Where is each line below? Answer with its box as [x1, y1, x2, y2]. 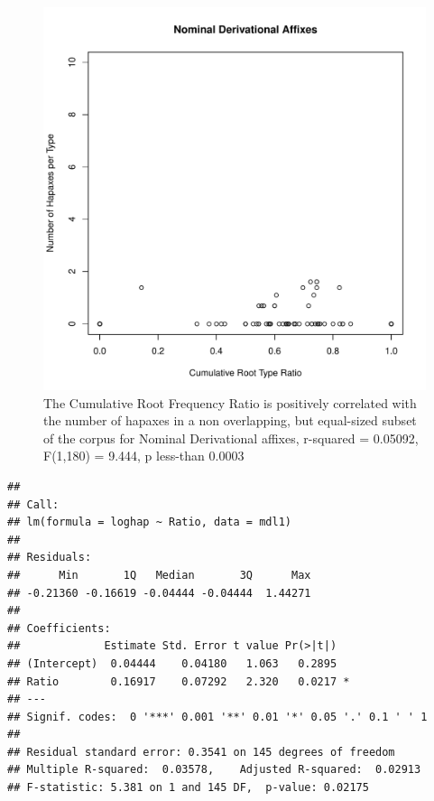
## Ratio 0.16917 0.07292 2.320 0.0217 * [7, 675, 350, 688]
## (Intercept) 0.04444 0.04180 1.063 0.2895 [7, 657, 337, 670]
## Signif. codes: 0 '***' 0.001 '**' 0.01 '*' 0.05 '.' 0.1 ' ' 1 [7, 710, 428, 723]
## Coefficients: [7, 621, 111, 635]
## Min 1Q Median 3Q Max [7, 568, 311, 582]
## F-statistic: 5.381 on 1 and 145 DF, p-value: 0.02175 [7, 781, 369, 795]
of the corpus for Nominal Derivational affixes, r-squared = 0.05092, [43, 428, 419, 447]
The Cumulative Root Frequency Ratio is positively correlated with [43, 393, 417, 412]
